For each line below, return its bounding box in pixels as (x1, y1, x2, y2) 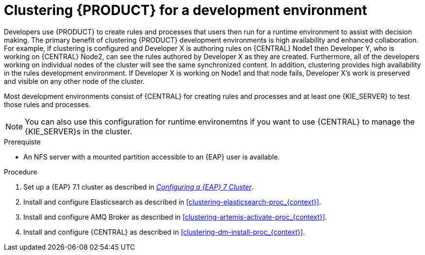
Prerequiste (4, 137, 41, 146)
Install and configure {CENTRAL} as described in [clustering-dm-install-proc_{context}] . (23, 227, 305, 236)
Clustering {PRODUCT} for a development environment (4, 2, 367, 18)
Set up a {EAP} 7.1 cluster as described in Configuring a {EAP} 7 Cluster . (23, 182, 254, 191)
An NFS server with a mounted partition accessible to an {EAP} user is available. (23, 152, 280, 161)
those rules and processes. (4, 100, 91, 109)
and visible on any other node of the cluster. (4, 77, 145, 85)
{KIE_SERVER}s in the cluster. (25, 126, 132, 136)
